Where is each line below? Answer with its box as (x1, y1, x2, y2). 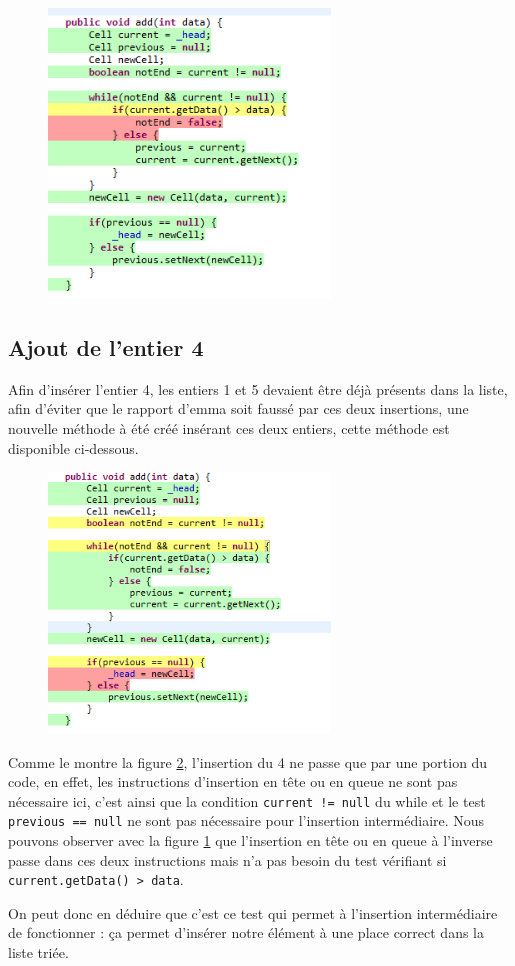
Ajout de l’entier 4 (8, 331, 204, 362)
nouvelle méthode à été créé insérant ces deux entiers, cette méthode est (8, 417, 450, 438)
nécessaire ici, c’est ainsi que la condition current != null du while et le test (8, 790, 486, 811)
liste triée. (8, 942, 69, 963)
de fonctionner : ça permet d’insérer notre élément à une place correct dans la (8, 922, 484, 943)
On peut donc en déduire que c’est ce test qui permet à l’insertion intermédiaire (8, 902, 498, 923)
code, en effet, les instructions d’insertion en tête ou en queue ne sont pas (8, 771, 458, 792)
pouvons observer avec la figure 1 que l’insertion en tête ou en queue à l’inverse (8, 830, 493, 851)
